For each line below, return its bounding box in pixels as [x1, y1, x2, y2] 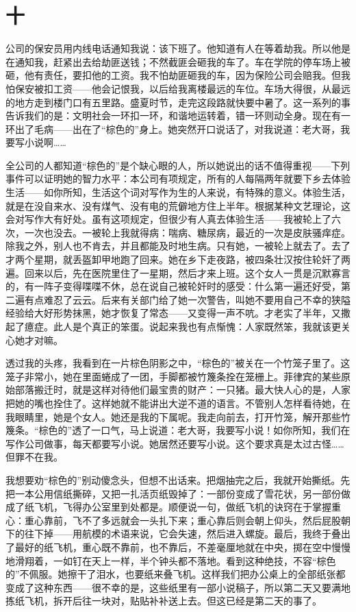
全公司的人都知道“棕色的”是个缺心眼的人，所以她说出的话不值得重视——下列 [5, 158, 351, 172]
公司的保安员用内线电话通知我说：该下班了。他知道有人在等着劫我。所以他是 [5, 41, 351, 56]
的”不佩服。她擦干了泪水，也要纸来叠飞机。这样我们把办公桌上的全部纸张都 [5, 567, 346, 581]
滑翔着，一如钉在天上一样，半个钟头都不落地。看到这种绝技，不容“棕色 [14, 553, 336, 567]
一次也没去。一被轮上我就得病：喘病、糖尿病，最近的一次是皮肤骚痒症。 [24, 225, 351, 239]
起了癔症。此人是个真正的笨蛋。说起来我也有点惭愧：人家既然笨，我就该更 [5, 319, 341, 333]
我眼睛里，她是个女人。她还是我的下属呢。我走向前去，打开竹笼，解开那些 [5, 409, 341, 424]
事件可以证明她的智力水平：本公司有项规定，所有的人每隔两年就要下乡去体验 [5, 171, 351, 186]
